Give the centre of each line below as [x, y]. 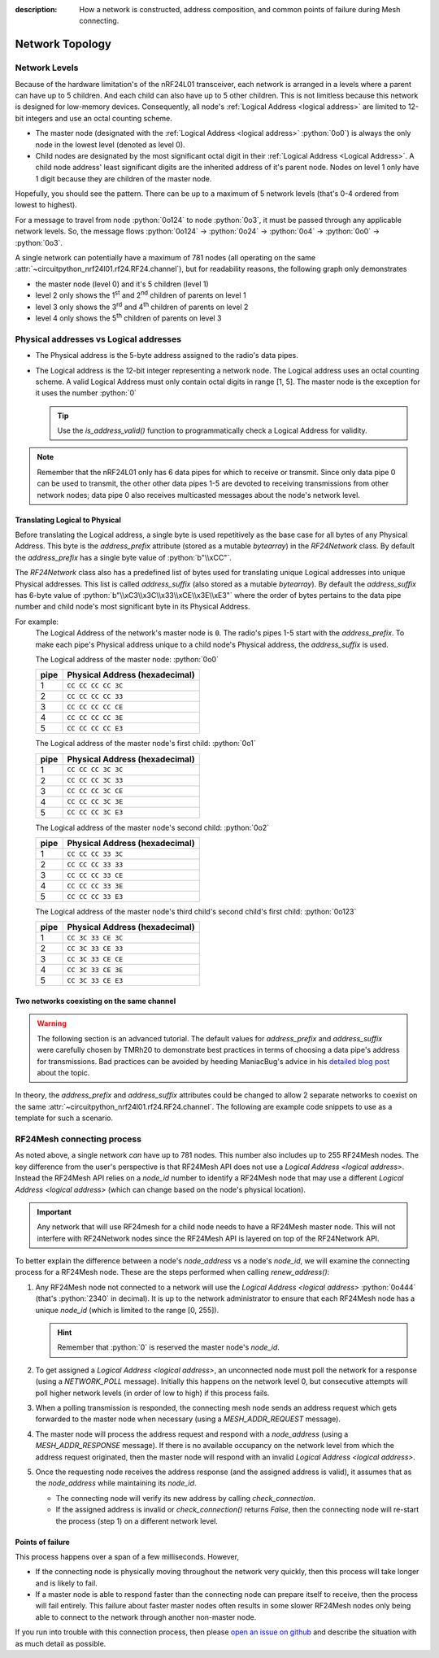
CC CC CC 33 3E [95, 886]
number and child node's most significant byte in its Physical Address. [133, 607]
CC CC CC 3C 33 [95, 781]
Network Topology [63, 44]
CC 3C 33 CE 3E [95, 969]
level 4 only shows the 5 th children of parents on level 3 [128, 317]
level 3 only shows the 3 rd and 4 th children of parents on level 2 [142, 306]
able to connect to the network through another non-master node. [146, 1617]
